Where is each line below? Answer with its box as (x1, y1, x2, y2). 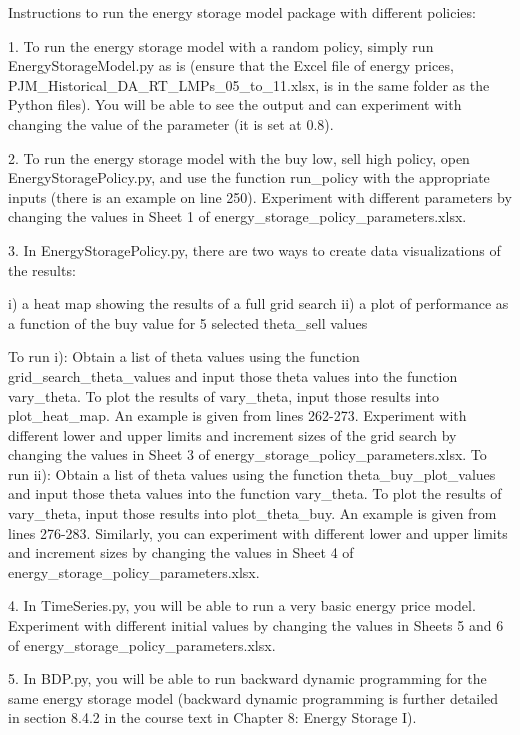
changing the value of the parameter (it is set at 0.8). (8, 113, 334, 134)
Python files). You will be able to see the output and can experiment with (8, 94, 462, 115)
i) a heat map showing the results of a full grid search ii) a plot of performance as (8, 293, 509, 314)
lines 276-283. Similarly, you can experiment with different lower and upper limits (8, 522, 508, 543)
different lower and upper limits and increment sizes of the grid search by (8, 424, 457, 445)
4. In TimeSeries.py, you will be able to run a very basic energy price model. (8, 595, 476, 616)
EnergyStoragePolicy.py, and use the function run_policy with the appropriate (8, 167, 490, 188)
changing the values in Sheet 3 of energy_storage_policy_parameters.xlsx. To (8, 444, 487, 465)
